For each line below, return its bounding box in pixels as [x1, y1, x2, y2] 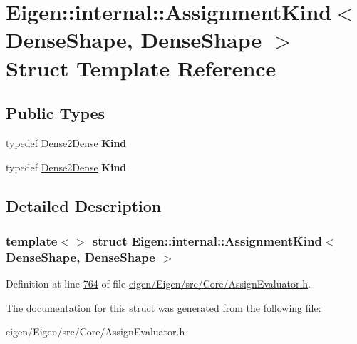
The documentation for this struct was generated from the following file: [6, 300, 321, 315]
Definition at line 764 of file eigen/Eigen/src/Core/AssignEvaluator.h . [6, 276, 311, 291]
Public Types [6, 102, 105, 124]
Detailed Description [6, 194, 162, 216]
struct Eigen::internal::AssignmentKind [92, 231, 322, 249]
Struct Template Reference [6, 53, 276, 82]
